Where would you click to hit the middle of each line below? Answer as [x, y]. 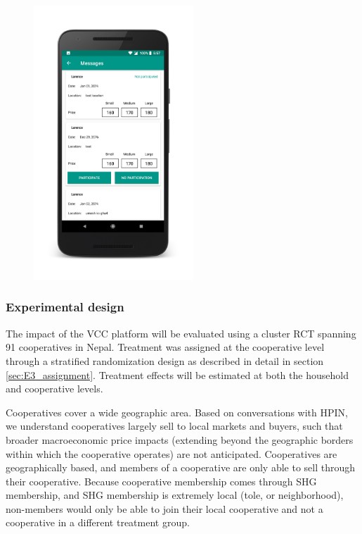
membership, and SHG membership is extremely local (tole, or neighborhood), [175, 495]
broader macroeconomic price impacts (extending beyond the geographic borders [180, 439]
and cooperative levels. [54, 389]
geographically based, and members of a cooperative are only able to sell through [181, 467]
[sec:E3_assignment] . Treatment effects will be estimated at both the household [177, 374]
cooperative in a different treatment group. [98, 522]
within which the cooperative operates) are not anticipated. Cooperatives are [172, 453]
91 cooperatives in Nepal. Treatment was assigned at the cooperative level [165, 347]
